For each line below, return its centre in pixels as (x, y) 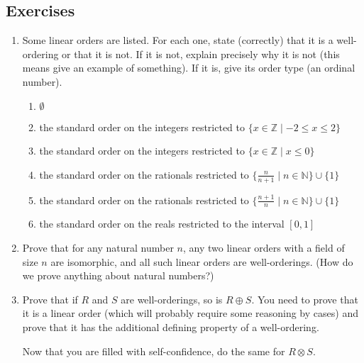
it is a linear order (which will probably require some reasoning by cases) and (190, 313)
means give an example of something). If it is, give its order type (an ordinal (189, 68)
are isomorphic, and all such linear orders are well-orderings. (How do (202, 261)
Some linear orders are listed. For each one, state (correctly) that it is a (178, 40)
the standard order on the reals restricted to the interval (162, 224)
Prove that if (50, 299)
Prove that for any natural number (98, 248)
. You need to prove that (305, 299)
